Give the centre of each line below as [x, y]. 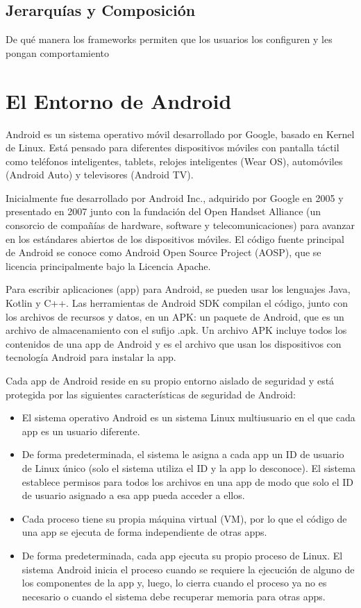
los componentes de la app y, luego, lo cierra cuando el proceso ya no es [174, 583]
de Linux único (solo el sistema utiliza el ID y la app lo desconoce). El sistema [188, 467]
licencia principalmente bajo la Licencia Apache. [108, 265]
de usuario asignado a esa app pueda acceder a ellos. [133, 495]
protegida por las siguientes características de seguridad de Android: [151, 394]
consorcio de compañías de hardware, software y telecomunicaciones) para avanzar [180, 225]
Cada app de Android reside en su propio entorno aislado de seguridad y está [170, 381]
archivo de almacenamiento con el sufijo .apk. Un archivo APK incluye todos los [176, 330]
